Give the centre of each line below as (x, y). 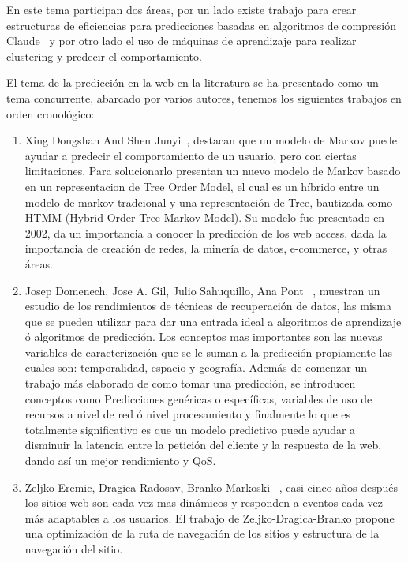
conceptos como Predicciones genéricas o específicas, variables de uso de (198, 398)
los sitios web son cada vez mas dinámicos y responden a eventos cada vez (204, 502)
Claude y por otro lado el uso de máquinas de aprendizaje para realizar (182, 41)
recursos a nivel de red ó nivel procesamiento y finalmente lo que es (188, 414)
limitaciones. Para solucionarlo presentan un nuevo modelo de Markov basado (213, 171)
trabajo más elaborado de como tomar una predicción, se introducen (190, 383)
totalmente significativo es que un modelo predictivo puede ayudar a (190, 429)
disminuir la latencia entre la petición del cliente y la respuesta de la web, (203, 445)
